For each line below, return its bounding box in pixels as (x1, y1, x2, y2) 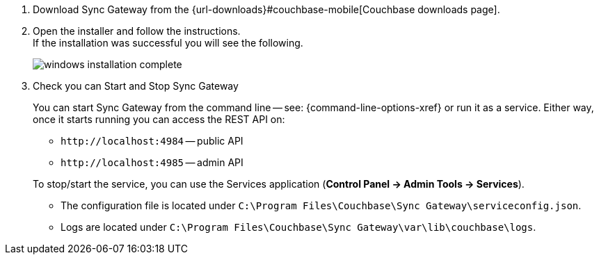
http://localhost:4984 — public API (61, 135, 243, 147)
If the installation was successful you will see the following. (33, 37, 303, 49)
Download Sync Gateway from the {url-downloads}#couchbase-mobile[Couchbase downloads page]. (33, 3, 500, 15)
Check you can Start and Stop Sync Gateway (33, 80, 239, 92)
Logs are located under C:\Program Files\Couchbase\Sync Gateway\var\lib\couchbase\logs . (61, 221, 536, 233)
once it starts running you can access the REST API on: (33, 113, 285, 125)
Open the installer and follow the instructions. (33, 25, 241, 37)
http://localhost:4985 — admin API (61, 156, 243, 168)
